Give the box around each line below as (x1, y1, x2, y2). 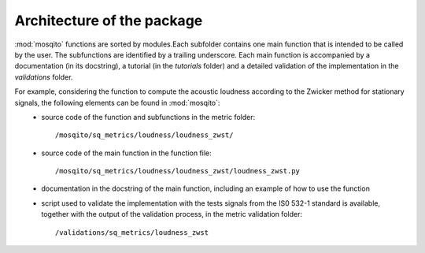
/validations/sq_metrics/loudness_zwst (55, 228, 209, 236)
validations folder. (14, 72, 73, 82)
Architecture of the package (14, 12, 203, 29)
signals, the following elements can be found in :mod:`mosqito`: (14, 98, 220, 107)
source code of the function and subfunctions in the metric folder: (41, 112, 256, 121)
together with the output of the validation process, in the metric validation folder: (41, 210, 303, 219)
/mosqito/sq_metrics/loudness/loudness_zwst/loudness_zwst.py (55, 166, 301, 176)
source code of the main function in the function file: (41, 148, 212, 158)
